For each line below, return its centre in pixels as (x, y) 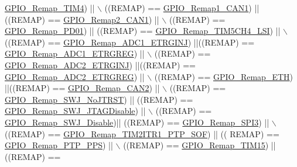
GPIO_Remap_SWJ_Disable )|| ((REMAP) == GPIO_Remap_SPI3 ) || (137, 122)
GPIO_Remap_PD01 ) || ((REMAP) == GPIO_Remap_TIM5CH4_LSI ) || (143, 31)
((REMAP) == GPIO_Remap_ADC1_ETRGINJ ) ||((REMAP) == (130, 42)
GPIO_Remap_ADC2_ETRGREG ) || (75, 76)
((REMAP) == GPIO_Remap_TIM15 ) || (199, 145)
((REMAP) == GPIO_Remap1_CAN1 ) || (182, 8)
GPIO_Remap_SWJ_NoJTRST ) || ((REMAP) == (99, 99)
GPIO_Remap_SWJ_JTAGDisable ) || (75, 111)
